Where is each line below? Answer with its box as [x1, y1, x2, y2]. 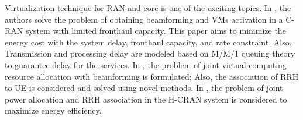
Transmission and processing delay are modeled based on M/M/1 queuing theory [5, 47, 295, 59]
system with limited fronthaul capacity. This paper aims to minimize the [25, 24, 286, 37]
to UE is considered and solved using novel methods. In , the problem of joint [5, 82, 283, 94]
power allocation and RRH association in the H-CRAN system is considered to [5, 93, 287, 105]
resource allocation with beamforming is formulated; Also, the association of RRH [5, 70, 299, 82]
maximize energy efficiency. [5, 104, 102, 117]
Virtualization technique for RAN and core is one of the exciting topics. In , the [5, 2, 291, 13]
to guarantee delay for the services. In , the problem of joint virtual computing [5, 58, 287, 70]
